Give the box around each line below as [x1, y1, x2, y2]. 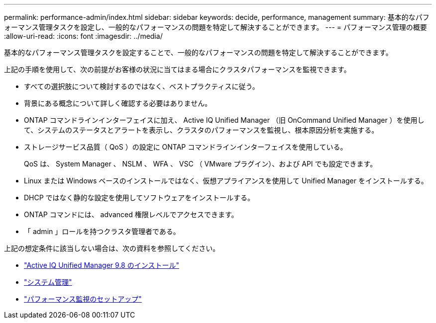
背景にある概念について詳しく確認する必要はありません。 [24, 99, 212, 107]
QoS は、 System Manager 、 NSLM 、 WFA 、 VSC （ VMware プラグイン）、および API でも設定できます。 [24, 160, 377, 168]
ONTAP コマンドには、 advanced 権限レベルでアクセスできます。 [24, 210, 238, 219]
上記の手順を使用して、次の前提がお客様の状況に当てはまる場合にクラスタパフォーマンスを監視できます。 [4, 65, 351, 74]
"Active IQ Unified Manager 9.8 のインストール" [24, 261, 179, 269]
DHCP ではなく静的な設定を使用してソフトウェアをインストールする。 [24, 193, 254, 202]
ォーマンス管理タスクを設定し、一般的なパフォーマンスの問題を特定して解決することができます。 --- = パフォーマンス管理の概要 [4, 23, 427, 31]
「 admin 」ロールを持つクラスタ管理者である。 [24, 227, 180, 236]
